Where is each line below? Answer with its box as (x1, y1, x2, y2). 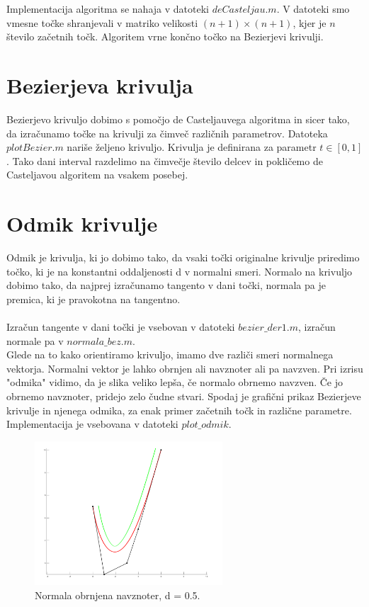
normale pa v (6, 333, 64, 348)
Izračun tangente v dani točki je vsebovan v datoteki (6, 319, 235, 334)
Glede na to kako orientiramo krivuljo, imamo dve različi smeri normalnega (6, 347, 334, 362)
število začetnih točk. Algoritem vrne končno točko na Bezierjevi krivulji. (6, 29, 324, 44)
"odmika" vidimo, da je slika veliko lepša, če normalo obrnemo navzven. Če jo (6, 375, 344, 390)
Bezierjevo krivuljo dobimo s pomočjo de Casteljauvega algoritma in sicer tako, (6, 111, 350, 126)
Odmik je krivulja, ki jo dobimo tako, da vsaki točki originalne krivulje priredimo (6, 250, 360, 264)
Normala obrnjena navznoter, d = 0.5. (35, 587, 200, 602)
